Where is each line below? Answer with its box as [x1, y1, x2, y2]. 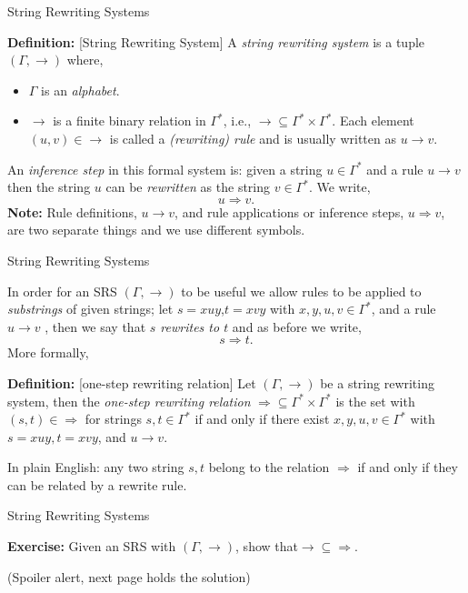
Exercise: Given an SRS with [7, 537, 176, 556]
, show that [235, 537, 298, 556]
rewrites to [160, 317, 220, 336]
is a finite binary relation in [53, 111, 206, 130]
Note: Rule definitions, [7, 202, 137, 221]
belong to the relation [208, 457, 330, 477]
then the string [7, 177, 91, 196]
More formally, [7, 343, 89, 362]
